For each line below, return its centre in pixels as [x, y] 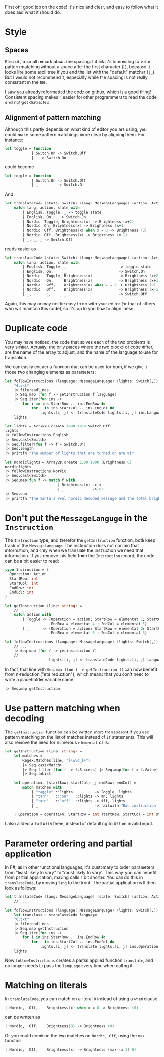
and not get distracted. [28, 102]
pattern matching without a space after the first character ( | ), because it [78, 67]
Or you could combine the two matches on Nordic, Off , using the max [75, 1035]
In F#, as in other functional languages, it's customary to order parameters [80, 867]
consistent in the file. [26, 82]
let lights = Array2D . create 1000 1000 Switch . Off [58, 426]
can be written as [22, 1017]
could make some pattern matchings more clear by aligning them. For [75, 134]
